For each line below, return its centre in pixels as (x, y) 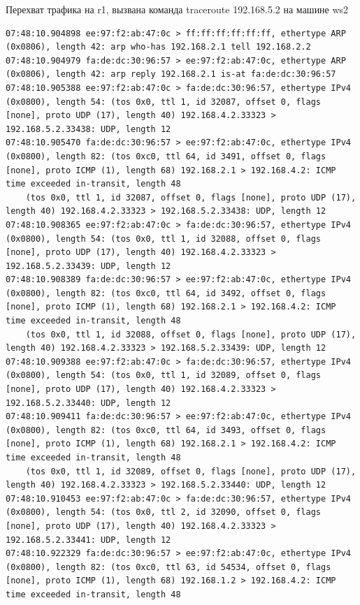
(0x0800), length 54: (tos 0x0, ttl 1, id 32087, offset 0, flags (164, 102)
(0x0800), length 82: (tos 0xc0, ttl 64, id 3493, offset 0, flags (166, 430)
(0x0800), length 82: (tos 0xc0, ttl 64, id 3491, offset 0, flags (166, 156)
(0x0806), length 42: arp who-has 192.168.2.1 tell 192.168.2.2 (158, 47)
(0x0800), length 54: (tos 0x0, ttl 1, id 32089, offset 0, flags (164, 376)
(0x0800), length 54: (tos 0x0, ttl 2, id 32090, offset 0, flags (164, 512)
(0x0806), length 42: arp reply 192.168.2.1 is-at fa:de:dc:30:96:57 (171, 74)
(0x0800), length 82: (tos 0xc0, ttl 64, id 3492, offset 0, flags (166, 293)
